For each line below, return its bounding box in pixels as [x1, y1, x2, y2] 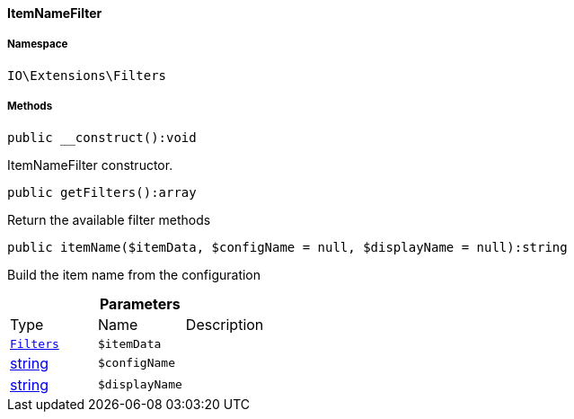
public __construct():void [7, 129, 197, 145]
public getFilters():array [7, 184, 197, 200]
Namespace [7, 38, 68, 51]
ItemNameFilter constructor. [7, 156, 173, 173]
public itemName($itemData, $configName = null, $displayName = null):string [7, 239, 568, 254]
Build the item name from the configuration [7, 266, 261, 282]
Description [185, 315, 264, 334]
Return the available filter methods [7, 211, 211, 227]
